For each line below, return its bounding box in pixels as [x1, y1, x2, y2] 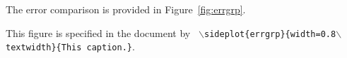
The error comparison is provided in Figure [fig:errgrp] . [6, 2, 246, 16]
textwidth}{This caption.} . [6, 39, 135, 54]
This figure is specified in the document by [6, 25, 191, 40]
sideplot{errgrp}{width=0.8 [204, 29, 336, 39]
